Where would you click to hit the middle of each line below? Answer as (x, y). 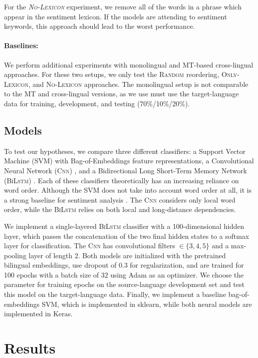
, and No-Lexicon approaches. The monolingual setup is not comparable (138, 84)
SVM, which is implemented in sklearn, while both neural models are (147, 304)
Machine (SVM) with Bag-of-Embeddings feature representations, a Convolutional (129, 161)
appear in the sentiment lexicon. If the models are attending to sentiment (116, 16)
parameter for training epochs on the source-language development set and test (124, 284)
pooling (15, 255)
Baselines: (21, 45)
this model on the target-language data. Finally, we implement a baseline (115, 294)
